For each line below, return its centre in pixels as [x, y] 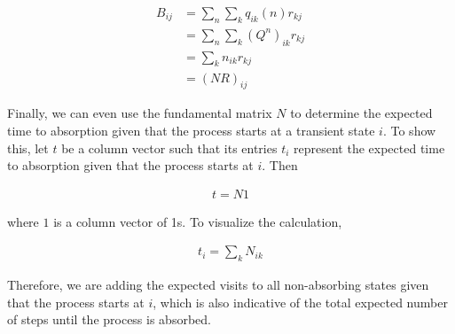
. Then [280, 165]
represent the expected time [369, 148]
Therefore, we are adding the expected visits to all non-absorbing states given [218, 285]
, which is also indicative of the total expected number [300, 302]
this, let [28, 148]
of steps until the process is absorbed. [109, 319]
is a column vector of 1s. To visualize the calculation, [198, 221]
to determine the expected [361, 113]
